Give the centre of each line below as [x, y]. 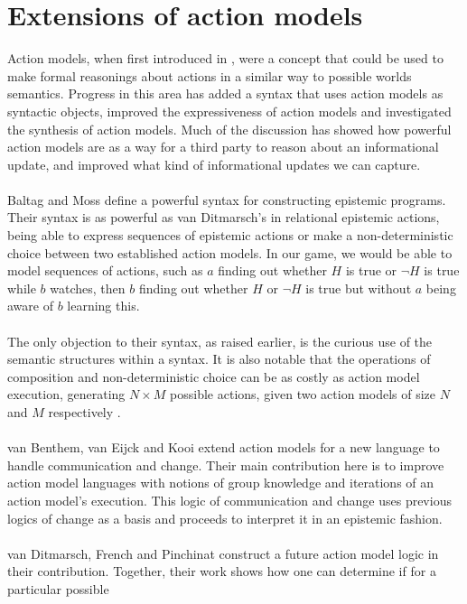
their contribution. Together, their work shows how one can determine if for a [222, 571]
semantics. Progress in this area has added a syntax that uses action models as [225, 93]
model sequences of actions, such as [105, 270]
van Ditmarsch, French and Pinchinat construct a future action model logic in [223, 553]
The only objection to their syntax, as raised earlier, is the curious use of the [220, 341]
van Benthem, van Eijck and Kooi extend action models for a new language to [224, 447]
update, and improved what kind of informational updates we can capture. [214, 164]
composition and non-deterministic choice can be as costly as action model [214, 376]
